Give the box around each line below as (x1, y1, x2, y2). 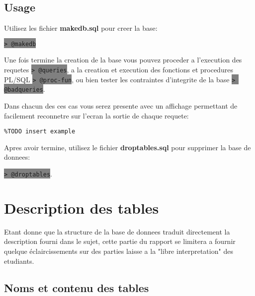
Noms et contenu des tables (4, 280, 149, 295)
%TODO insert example (4, 128, 76, 135)
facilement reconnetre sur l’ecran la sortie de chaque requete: (4, 110, 189, 120)
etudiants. (4, 255, 34, 266)
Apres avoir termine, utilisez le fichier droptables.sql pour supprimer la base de (4, 142, 251, 152)
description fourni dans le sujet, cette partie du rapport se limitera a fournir (4, 236, 236, 246)
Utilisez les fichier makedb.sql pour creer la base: (4, 23, 158, 33)
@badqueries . (4, 84, 45, 94)
